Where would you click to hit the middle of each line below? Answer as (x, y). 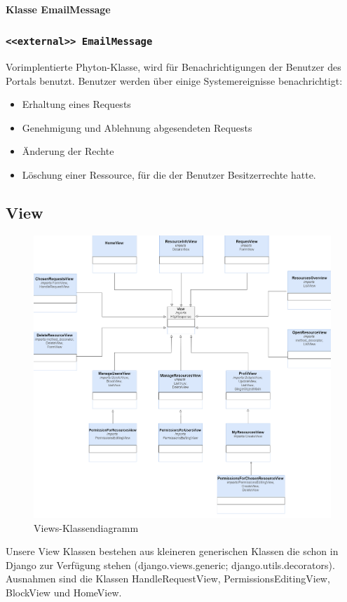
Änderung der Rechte (68, 151)
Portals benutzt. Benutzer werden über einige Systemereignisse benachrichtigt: (174, 80)
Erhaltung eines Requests (76, 104)
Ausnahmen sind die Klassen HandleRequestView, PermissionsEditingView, (168, 579)
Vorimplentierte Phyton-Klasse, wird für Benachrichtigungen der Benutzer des (173, 66)
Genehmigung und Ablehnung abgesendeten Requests (137, 127)
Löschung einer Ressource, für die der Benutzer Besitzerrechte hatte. (169, 174)
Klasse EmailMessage (58, 9)
